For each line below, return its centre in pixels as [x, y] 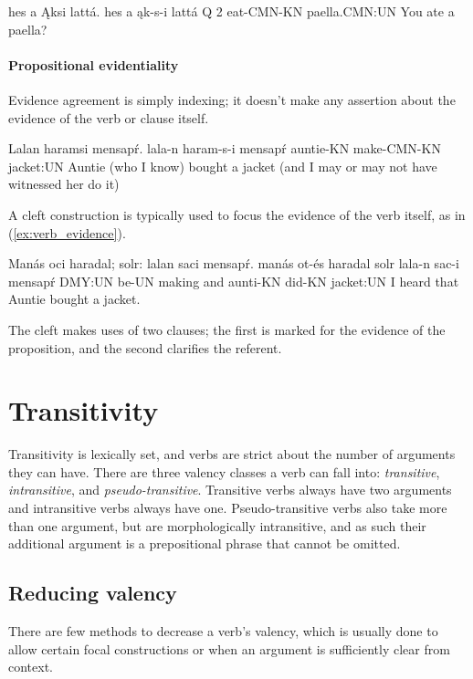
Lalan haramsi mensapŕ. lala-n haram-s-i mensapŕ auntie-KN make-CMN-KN [225, 148]
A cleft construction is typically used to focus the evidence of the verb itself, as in [237, 214]
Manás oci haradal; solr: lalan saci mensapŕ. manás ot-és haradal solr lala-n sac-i [234, 263]
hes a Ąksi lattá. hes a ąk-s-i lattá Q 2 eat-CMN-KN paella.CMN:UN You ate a [231, 11]
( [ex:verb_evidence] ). [67, 232]
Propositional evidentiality [94, 64]
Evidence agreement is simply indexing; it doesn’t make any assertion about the [232, 99]
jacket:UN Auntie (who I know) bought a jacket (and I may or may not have [223, 166]
